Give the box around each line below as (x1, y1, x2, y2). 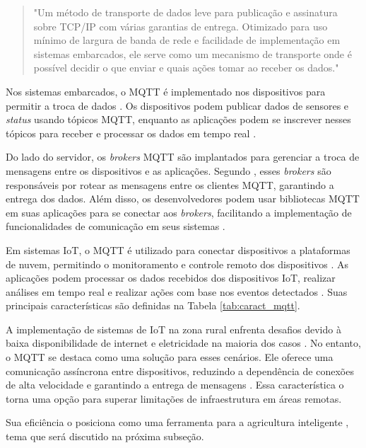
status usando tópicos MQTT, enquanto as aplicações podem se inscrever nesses (6, 112, 351, 127)
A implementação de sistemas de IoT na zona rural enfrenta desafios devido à (6, 321, 341, 336)
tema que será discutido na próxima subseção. (6, 429, 204, 444)
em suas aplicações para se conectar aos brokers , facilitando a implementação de (6, 205, 352, 219)
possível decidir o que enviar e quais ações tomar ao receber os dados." (33, 60, 339, 75)
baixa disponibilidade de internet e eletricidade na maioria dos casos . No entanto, (6, 335, 361, 350)
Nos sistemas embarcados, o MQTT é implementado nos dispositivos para (6, 84, 326, 98)
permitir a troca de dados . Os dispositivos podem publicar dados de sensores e (6, 98, 349, 113)
